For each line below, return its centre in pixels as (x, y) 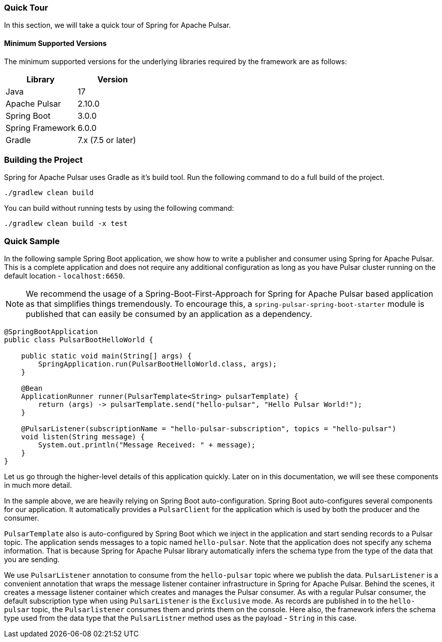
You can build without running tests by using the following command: (119, 208)
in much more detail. (38, 485)
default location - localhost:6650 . (64, 276)
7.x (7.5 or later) (107, 140)
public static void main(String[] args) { (106, 356)
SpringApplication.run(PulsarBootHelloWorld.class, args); (158, 364)
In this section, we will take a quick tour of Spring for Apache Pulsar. (118, 25)
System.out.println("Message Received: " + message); (147, 445)
